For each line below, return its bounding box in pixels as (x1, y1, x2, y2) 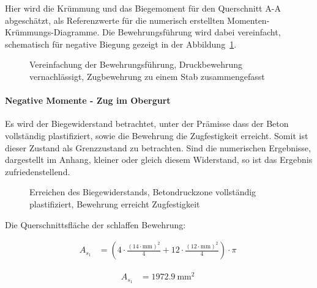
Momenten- (227, 13, 270, 26)
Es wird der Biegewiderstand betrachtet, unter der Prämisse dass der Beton (5, 117, 289, 130)
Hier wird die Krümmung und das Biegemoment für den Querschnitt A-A (5, 2, 281, 14)
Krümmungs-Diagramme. (5, 26, 100, 38)
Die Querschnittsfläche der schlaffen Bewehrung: (5, 218, 186, 231)
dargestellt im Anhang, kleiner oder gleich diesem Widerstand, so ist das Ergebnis (5, 153, 313, 166)
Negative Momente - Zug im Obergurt (5, 94, 171, 107)
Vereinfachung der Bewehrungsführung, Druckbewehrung (29, 58, 243, 71)
